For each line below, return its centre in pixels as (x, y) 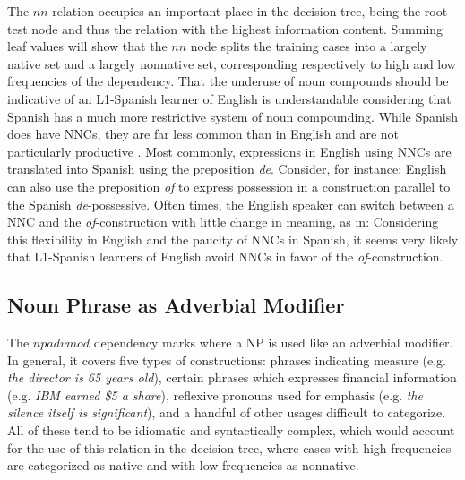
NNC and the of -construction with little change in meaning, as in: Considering (223, 222)
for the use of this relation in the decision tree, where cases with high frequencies (229, 447)
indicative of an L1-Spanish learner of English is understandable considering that (229, 98)
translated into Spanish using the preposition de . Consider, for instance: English (227, 169)
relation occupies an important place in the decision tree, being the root (250, 11)
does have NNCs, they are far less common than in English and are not (203, 134)
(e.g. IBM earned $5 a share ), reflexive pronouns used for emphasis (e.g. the (215, 394)
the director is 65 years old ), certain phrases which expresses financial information (232, 377)
